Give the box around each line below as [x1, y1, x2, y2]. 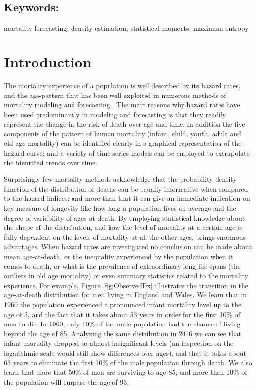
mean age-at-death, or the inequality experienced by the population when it [4, 251, 233, 261]
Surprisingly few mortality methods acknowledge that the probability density [4, 174, 237, 184]
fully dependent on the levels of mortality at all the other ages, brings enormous [4, 231, 246, 242]
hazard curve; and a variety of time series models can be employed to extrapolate [4, 148, 250, 158]
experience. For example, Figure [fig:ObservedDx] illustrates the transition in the [4, 280, 249, 290]
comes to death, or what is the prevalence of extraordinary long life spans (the [4, 260, 241, 271]
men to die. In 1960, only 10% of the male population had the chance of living [4, 319, 241, 329]
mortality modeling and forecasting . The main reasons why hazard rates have [4, 99, 240, 110]
